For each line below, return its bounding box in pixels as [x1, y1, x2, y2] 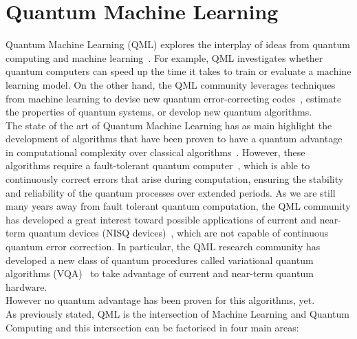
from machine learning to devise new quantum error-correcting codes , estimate [6, 91, 342, 105]
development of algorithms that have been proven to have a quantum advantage [6, 131, 343, 146]
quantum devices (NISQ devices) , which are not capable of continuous [28, 226, 329, 240]
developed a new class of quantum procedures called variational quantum [6, 252, 314, 267]
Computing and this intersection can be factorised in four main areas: [6, 320, 299, 334]
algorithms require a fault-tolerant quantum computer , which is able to [6, 158, 310, 173]
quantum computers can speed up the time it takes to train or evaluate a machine [6, 64, 351, 78]
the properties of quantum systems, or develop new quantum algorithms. [6, 105, 312, 119]
